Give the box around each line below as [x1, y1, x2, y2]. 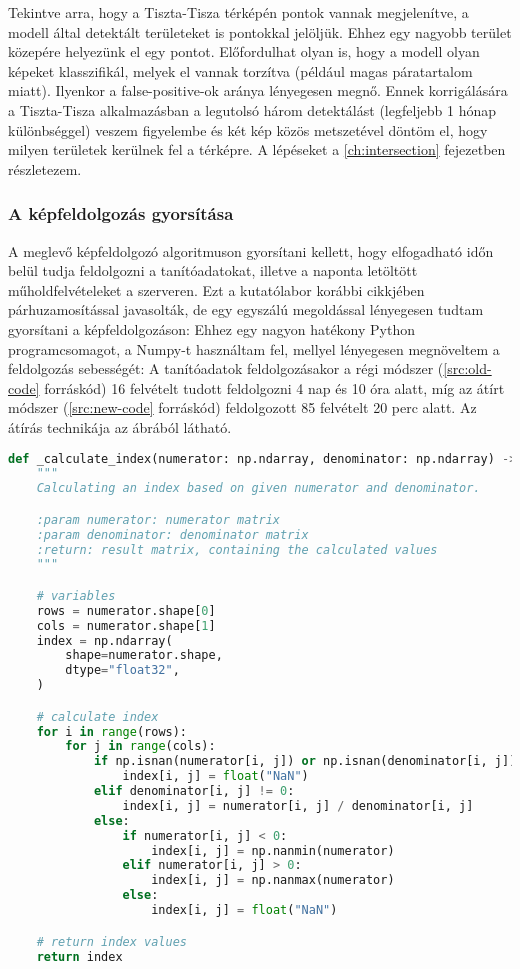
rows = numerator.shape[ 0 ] [36, 603, 216, 618]
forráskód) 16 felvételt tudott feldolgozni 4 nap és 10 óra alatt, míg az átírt [44, 377, 505, 398]
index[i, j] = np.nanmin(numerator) [151, 843, 395, 858]
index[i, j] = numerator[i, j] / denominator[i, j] [122, 798, 474, 813]
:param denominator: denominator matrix [36, 527, 309, 542]
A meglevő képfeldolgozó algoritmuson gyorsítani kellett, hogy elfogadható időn [8, 240, 494, 261]
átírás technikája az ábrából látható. [8, 416, 232, 437]
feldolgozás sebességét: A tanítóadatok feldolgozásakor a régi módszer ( [8, 358, 444, 379]
